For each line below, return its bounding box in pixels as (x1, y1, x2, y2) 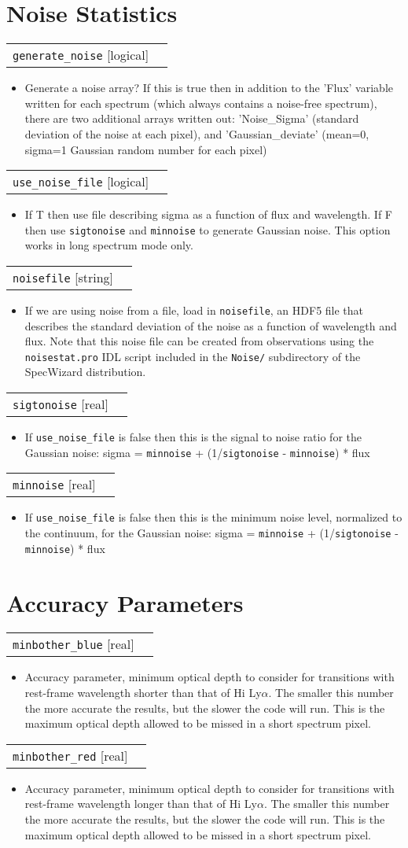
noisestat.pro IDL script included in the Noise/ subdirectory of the (24, 348, 361, 364)
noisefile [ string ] (13, 267, 114, 286)
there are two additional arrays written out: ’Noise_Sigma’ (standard (24, 110, 359, 127)
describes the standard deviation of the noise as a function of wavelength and (24, 317, 397, 334)
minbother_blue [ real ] (13, 635, 134, 654)
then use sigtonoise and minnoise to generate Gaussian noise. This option (24, 221, 391, 238)
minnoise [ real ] (13, 475, 96, 494)
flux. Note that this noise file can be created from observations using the (24, 333, 374, 349)
